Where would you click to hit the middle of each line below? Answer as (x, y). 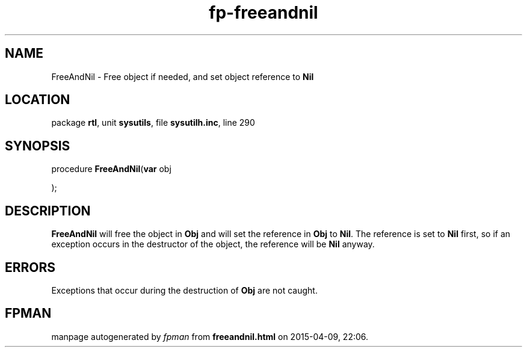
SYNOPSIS (38, 146)
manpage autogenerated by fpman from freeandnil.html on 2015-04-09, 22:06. (210, 336)
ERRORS (30, 267)
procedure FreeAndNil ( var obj (111, 169)
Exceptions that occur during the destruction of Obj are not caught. (184, 290)
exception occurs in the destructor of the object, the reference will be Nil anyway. (213, 244)
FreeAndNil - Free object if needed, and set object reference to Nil (183, 76)
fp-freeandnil (263, 13)
